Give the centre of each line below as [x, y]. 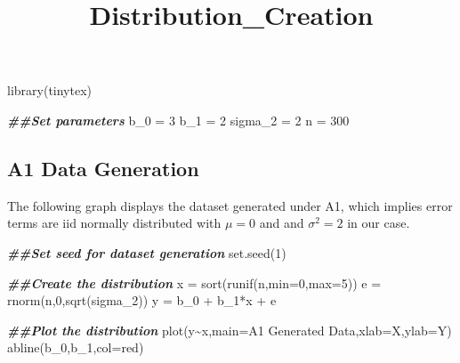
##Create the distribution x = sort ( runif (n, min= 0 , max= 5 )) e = [194, 282]
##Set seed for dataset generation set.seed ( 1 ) [147, 252]
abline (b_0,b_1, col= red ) [76, 347]
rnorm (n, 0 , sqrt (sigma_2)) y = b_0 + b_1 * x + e [142, 300]
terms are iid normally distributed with [114, 223]
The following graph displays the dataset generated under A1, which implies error [230, 205]
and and [282, 223]
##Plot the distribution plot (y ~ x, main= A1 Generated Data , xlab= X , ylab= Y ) [230, 330]
